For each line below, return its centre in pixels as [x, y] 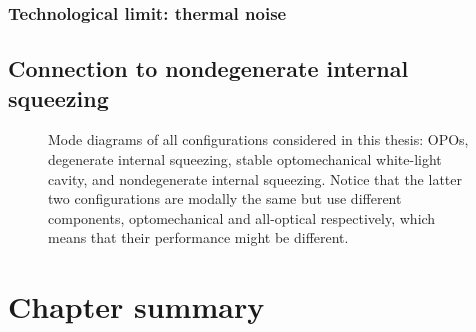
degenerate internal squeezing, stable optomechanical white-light [245, 159]
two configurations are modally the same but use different [225, 198]
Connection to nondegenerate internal [208, 68]
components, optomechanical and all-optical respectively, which [242, 217]
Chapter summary [136, 306]
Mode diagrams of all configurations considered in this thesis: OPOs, [258, 139]
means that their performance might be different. [198, 237]
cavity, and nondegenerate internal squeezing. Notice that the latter [255, 178]
